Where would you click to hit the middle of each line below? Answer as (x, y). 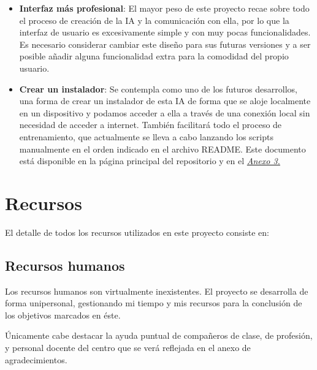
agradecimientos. (36, 359)
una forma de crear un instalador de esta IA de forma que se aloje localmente (165, 101)
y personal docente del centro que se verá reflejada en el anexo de (128, 348)
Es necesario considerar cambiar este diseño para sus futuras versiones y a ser (165, 44)
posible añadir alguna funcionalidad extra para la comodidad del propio (154, 56)
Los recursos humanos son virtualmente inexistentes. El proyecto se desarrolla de (157, 291)
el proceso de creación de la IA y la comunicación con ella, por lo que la (154, 20)
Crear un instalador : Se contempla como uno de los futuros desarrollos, (158, 89)
